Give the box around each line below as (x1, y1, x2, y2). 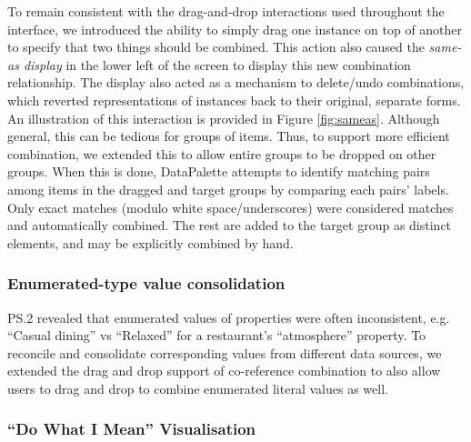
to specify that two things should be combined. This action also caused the (7, 37, 425, 56)
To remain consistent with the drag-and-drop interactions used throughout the (7, 2, 445, 20)
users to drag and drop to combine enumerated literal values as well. (7, 378, 388, 397)
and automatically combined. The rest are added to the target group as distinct (7, 216, 452, 235)
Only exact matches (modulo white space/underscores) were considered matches (7, 197, 454, 216)
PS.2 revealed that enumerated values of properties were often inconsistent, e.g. (7, 307, 450, 326)
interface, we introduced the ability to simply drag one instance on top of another (7, 19, 463, 38)
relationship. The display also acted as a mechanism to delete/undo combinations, (7, 73, 465, 92)
